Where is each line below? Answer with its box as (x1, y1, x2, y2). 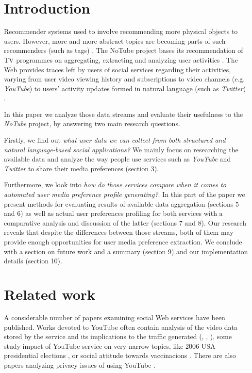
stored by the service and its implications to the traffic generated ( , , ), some (4, 331, 232, 341)
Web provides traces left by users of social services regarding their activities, (4, 64, 231, 74)
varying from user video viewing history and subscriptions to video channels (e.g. (4, 74, 245, 84)
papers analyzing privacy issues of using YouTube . (4, 359, 156, 370)
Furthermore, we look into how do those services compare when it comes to (4, 179, 226, 190)
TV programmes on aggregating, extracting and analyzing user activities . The (4, 54, 238, 65)
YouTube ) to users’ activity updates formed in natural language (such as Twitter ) (4, 83, 246, 93)
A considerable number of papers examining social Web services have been (4, 312, 225, 322)
